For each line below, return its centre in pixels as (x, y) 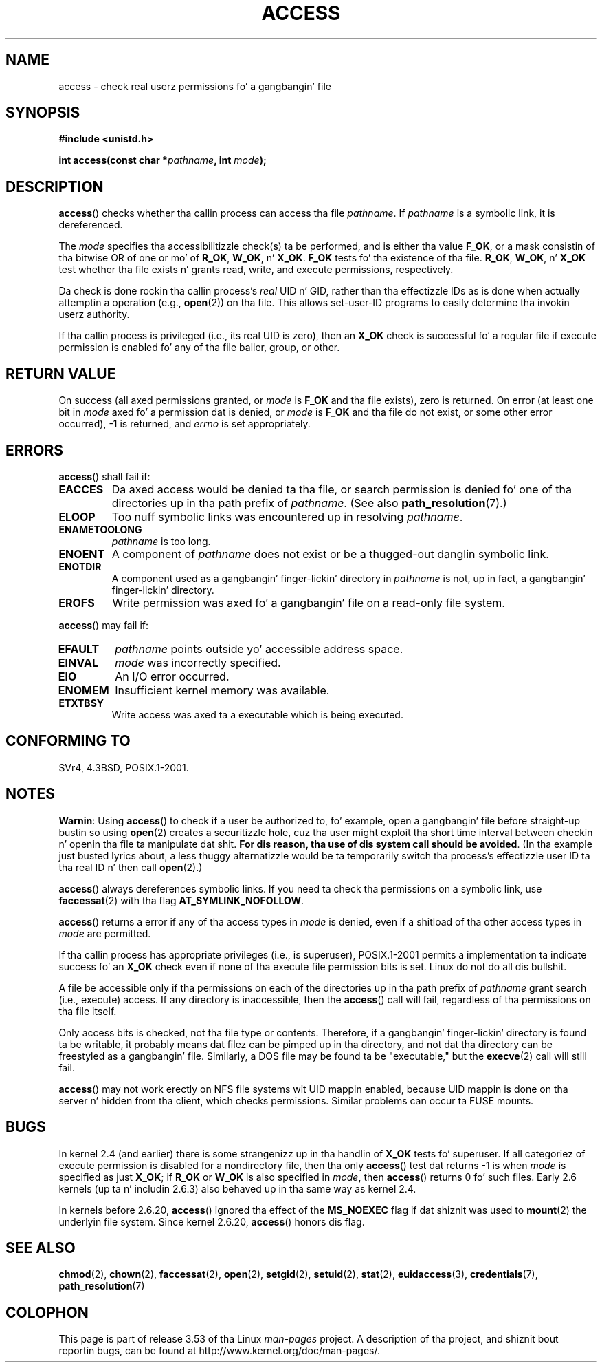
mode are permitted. (105, 933)
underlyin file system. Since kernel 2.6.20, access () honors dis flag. (212, 1221)
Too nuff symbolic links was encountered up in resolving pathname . (287, 516)
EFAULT (79, 649)
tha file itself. (88, 1011)
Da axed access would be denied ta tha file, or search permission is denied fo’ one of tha (342, 489)
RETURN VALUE (61, 374)
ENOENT (82, 554)
